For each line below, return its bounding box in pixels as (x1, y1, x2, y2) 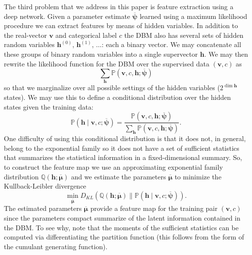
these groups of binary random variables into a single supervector (4, 48, 198, 59)
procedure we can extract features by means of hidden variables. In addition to (4, 20, 238, 31)
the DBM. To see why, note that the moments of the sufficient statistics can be (4, 222, 239, 232)
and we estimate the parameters (71, 171, 166, 181)
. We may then (204, 48, 248, 59)
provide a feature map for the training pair (90, 203, 218, 213)
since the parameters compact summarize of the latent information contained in (4, 213, 241, 223)
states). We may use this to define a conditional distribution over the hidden (4, 92, 231, 102)
